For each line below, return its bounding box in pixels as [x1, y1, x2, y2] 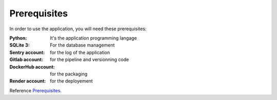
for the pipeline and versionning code [50, 56, 129, 63]
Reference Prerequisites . [9, 87, 62, 93]
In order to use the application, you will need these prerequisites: [9, 26, 147, 32]
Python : [9, 35, 27, 41]
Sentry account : [9, 49, 45, 55]
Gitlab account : [9, 56, 43, 63]
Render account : [9, 78, 46, 84]
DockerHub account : [9, 64, 55, 70]
